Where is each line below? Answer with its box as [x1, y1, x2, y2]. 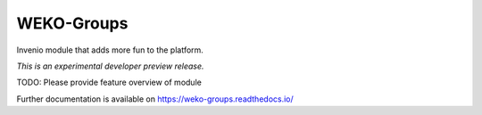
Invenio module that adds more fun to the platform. [16, 45, 204, 55]
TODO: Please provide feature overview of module [16, 77, 203, 88]
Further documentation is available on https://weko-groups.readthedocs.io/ [16, 94, 294, 104]
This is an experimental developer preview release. [16, 61, 204, 71]
